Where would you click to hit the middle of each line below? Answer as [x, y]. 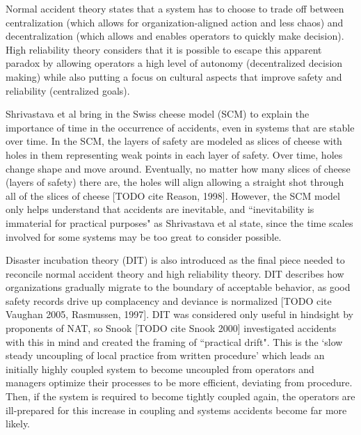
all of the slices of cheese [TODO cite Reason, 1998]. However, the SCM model [173, 195]
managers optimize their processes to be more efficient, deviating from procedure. [179, 382]
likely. [18, 424]
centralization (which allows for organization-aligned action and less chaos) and [175, 22]
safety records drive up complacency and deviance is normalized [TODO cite [169, 300]
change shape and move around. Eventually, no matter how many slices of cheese [178, 168]
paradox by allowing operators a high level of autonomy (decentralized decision [174, 63]
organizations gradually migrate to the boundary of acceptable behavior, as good [178, 287]
